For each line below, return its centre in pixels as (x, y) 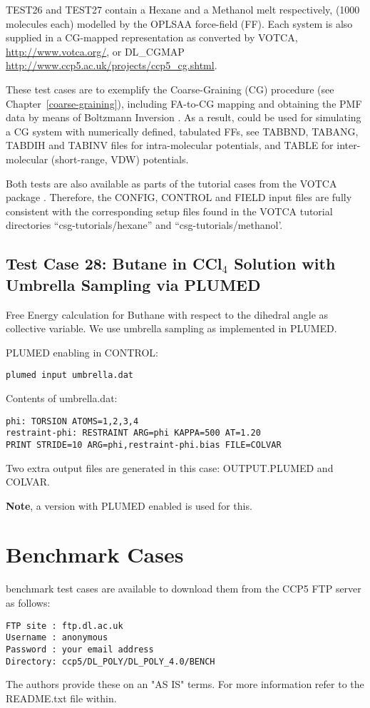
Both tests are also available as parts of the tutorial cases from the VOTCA (171, 183)
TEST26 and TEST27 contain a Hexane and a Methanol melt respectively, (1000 (183, 9)
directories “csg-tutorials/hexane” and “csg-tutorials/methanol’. (144, 225)
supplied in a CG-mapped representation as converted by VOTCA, (152, 37)
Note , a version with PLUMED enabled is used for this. (129, 505)
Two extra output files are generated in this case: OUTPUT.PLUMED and (170, 467)
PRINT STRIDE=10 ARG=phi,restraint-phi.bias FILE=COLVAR (144, 445)
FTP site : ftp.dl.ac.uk (65, 626)
